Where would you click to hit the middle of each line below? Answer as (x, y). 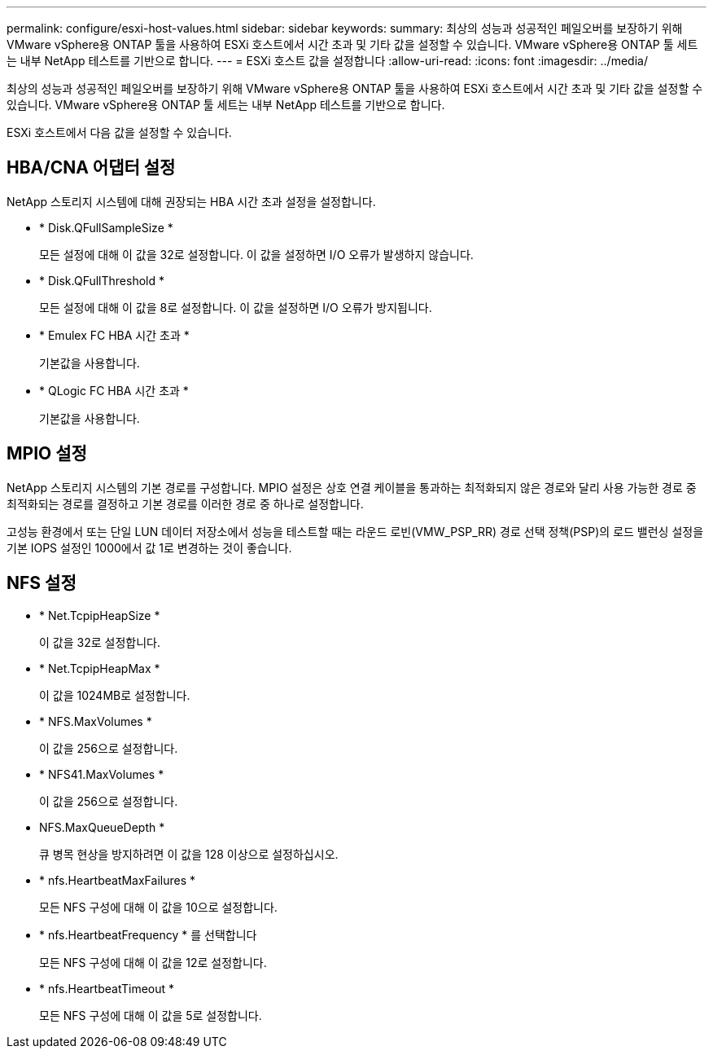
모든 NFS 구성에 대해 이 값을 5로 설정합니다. (151, 1015)
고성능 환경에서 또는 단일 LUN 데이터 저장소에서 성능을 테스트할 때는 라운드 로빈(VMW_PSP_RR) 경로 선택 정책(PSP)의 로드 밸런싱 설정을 (355, 531)
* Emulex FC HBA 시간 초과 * (114, 335)
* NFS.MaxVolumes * (96, 721)
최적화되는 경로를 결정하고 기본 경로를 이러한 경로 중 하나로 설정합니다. (185, 503)
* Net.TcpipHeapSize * (100, 615)
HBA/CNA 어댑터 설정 (91, 168)
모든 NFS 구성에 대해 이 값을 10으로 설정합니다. (158, 907)
